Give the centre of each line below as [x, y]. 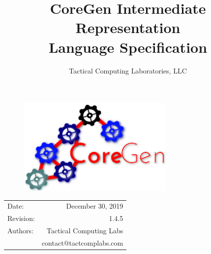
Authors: [21, 231]
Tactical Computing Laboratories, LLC [128, 70]
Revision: [21, 218]
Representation [128, 27]
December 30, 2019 [95, 206]
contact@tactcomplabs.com [82, 242]
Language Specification [128, 47]
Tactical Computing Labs [85, 231]
